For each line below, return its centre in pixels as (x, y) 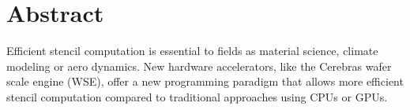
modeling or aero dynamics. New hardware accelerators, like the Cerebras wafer (199, 66)
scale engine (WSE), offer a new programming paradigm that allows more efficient (205, 81)
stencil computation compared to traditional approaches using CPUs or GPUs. (197, 96)
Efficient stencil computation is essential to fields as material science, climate (192, 51)
